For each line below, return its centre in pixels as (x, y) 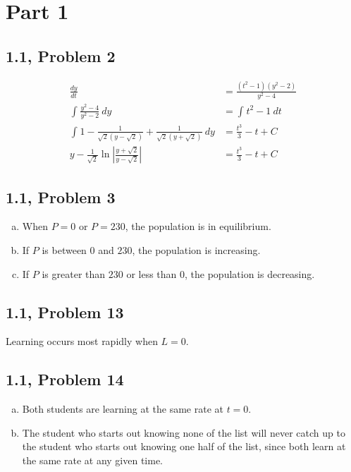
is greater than (74, 273)
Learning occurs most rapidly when (82, 341)
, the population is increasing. (196, 250)
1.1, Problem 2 (61, 55)
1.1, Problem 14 (65, 379)
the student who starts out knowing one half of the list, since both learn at (184, 446)
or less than (152, 273)
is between (64, 250)
